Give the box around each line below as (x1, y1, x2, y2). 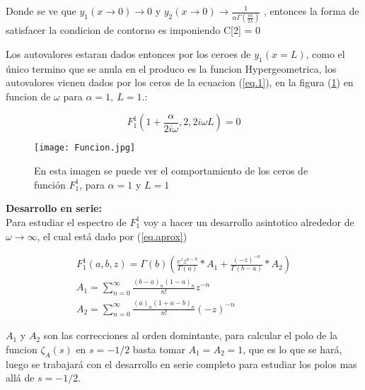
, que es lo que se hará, (243, 341, 342, 356)
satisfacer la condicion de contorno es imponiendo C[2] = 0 (6, 23, 261, 37)
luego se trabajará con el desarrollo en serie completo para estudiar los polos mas (6, 356, 357, 371)
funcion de (6, 88, 51, 103)
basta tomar (132, 341, 185, 356)
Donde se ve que (6, 4, 76, 18)
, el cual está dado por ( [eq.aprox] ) (37, 228, 187, 243)
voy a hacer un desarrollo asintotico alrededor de (143, 214, 354, 229)
